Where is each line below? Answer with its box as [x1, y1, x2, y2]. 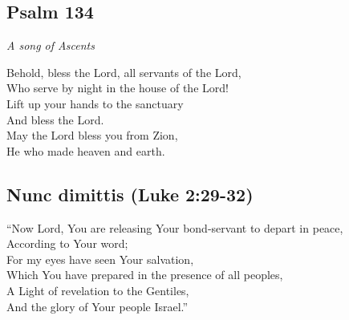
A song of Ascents [6, 37, 95, 54]
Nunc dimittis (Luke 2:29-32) [6, 181, 254, 206]
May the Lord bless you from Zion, [6, 127, 178, 144]
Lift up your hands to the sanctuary [6, 95, 184, 111]
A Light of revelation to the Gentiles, [6, 282, 189, 298]
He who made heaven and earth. [6, 142, 165, 159]
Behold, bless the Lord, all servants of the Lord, [6, 63, 241, 80]
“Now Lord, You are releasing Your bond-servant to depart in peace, [6, 219, 343, 236]
